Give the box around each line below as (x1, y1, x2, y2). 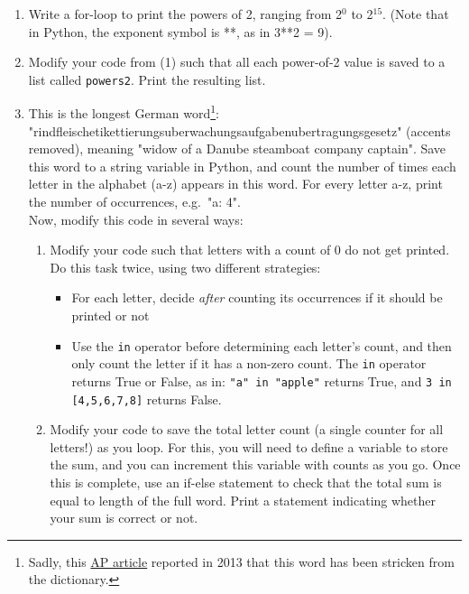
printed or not (71, 306, 150, 325)
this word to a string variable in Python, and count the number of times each (28, 156, 456, 175)
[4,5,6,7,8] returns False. (71, 389, 222, 408)
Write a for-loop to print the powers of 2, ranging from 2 (28, 5, 343, 23)
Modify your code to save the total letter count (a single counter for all (50, 420, 444, 439)
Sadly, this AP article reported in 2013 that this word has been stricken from (28, 552, 455, 571)
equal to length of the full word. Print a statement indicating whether (50, 490, 437, 509)
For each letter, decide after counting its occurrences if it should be (71, 288, 443, 307)
